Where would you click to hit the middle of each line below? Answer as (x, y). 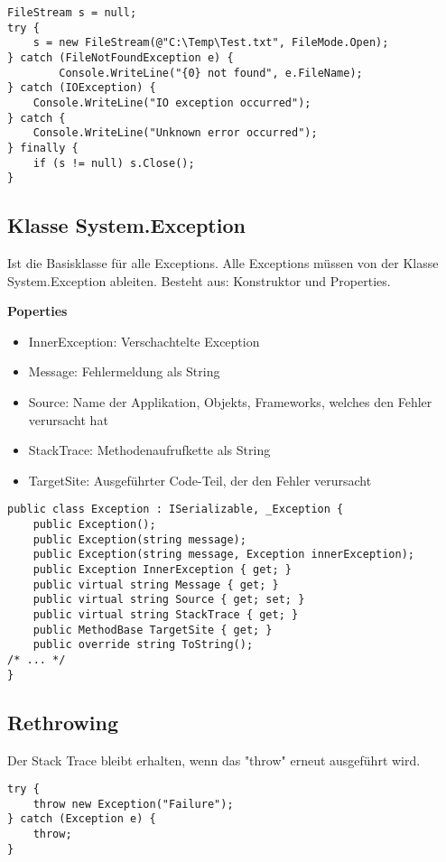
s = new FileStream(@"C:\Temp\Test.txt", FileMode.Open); (211, 43)
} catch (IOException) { (82, 88)
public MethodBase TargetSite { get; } (153, 630)
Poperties (37, 311)
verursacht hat (68, 419)
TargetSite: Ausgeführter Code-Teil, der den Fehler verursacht (200, 480)
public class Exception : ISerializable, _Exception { (176, 510)
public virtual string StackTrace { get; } (166, 615)
